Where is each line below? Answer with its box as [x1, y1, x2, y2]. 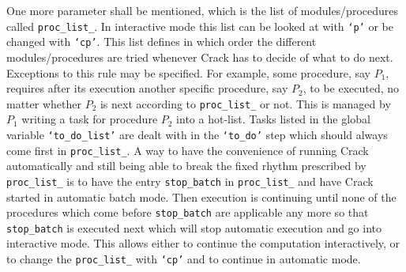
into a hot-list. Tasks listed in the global [176, 111, 370, 127]
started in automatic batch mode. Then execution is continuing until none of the [6, 188, 397, 205]
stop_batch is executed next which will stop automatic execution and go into [6, 219, 382, 236]
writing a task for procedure [21, 111, 158, 127]
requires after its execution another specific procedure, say [6, 80, 288, 96]
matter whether [6, 95, 81, 111]
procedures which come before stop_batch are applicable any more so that [6, 204, 369, 221]
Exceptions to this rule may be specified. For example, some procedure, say [6, 64, 370, 81]
